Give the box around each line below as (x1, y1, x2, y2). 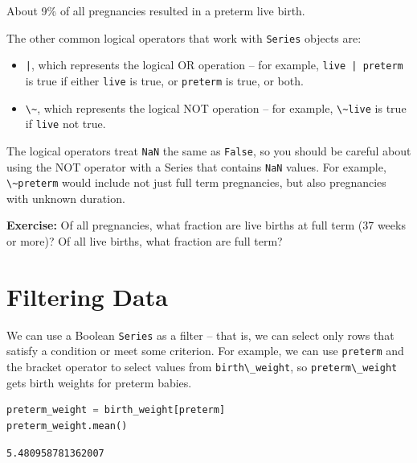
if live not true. (25, 115, 106, 132)
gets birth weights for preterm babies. (6, 374, 192, 391)
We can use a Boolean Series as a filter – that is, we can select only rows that (6, 326, 395, 343)
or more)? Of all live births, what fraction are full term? (6, 233, 283, 250)
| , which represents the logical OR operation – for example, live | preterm (25, 56, 403, 73)
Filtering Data (6, 279, 168, 312)
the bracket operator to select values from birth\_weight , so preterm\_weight (6, 358, 398, 375)
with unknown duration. (6, 189, 125, 206)
